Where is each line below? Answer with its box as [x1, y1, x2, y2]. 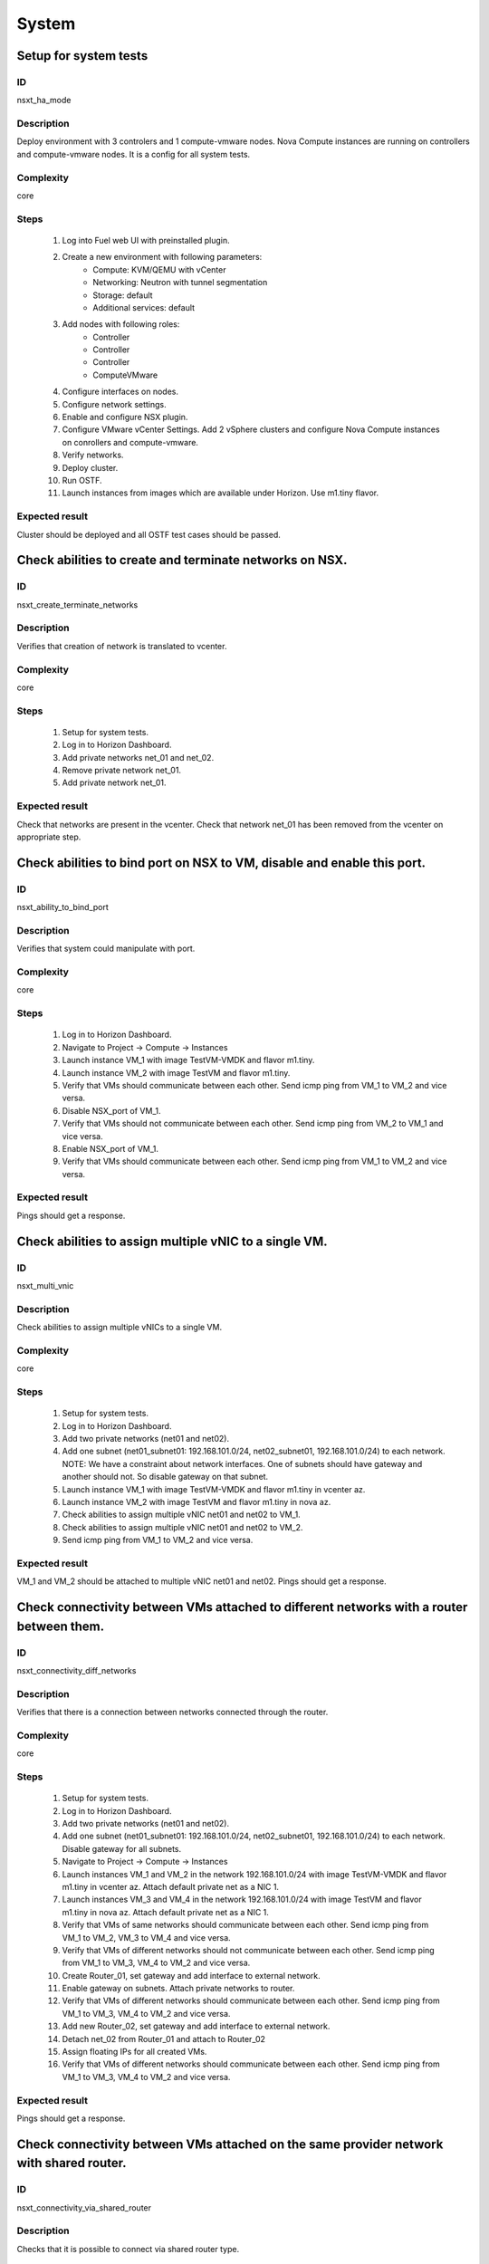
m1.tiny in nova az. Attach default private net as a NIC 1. [62, 1906, 269, 1917]
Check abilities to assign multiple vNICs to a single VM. [16, 1322, 222, 1333]
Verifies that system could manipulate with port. [16, 943, 196, 955]
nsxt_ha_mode [16, 95, 72, 106]
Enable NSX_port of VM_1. [62, 1143, 158, 1154]
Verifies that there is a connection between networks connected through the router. [16, 1707, 329, 1718]
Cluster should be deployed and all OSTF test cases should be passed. [16, 529, 281, 540]
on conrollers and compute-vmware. [62, 436, 199, 447]
